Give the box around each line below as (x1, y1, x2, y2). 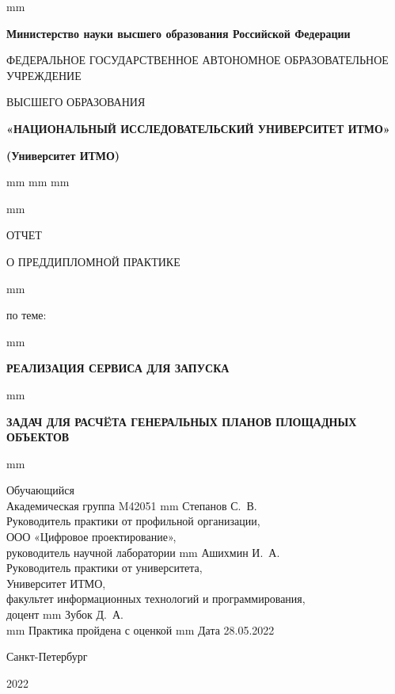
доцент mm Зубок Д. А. (6, 606, 123, 623)
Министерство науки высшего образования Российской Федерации (6, 25, 351, 41)
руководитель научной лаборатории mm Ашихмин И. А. (6, 543, 280, 560)
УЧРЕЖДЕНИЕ (6, 67, 82, 83)
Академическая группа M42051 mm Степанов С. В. (6, 497, 257, 513)
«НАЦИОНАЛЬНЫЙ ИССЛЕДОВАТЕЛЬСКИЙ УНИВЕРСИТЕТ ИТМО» (6, 120, 390, 136)
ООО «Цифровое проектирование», (6, 528, 177, 545)
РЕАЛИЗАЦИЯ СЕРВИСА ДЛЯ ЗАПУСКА (6, 360, 230, 376)
